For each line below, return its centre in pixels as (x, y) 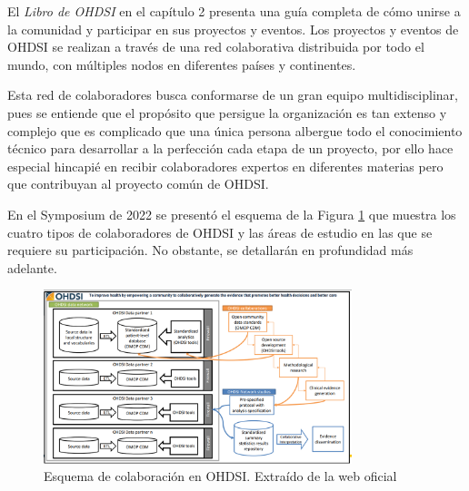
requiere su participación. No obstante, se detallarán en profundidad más (210, 250)
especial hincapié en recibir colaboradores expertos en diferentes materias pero (225, 166)
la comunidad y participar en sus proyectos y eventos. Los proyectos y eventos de (233, 29)
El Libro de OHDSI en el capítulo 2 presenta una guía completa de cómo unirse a (234, 11)
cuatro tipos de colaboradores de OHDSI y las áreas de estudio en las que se (220, 232)
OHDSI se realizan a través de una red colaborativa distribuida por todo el (216, 47)
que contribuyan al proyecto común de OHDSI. (138, 184)
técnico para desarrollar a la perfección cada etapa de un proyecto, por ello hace (230, 148)
